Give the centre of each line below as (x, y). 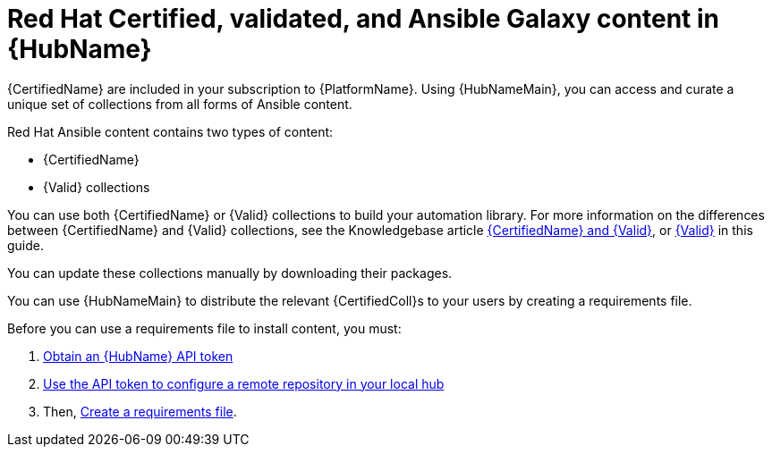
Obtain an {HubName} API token (138, 356)
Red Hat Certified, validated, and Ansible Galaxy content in (363, 19)
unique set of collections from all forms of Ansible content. (180, 104)
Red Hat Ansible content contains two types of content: (170, 131)
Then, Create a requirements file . (140, 411)
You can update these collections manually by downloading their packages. (230, 273)
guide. (26, 245)
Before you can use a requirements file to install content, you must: (204, 328)
